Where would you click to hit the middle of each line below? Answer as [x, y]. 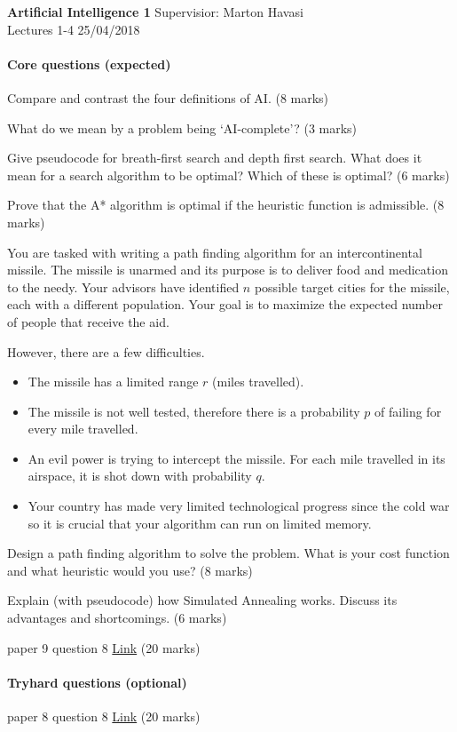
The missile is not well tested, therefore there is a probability [194, 411]
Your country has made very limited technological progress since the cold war [239, 506]
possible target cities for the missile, [352, 286]
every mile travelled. [83, 429]
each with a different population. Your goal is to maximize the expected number [225, 304]
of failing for [408, 411]
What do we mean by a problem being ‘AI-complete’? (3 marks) [182, 127]
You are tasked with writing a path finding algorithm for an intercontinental [215, 252]
